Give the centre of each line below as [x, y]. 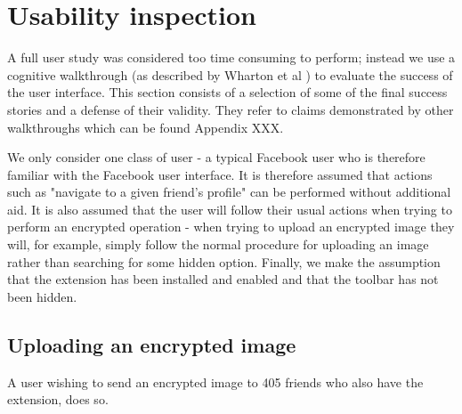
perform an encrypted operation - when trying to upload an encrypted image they [231, 227]
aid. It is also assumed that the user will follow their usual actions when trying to [230, 209]
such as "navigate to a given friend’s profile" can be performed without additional [229, 192]
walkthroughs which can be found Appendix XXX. [146, 127]
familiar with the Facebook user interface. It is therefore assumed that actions [220, 174]
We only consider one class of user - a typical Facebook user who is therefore [216, 157]
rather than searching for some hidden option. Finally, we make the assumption [224, 261]
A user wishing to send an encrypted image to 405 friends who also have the [215, 382]
